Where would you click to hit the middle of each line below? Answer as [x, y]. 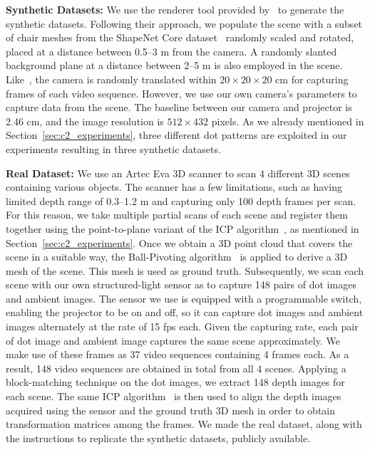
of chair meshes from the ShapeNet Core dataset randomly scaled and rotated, [180, 37]
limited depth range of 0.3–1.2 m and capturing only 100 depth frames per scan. [181, 200]
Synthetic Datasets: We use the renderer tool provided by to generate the [175, 9]
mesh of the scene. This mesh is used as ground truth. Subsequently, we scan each [185, 270]
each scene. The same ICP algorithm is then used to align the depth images [174, 396]
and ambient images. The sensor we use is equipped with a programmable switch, [184, 298]
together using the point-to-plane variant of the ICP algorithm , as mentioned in [183, 228]
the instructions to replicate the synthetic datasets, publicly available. [158, 438]
